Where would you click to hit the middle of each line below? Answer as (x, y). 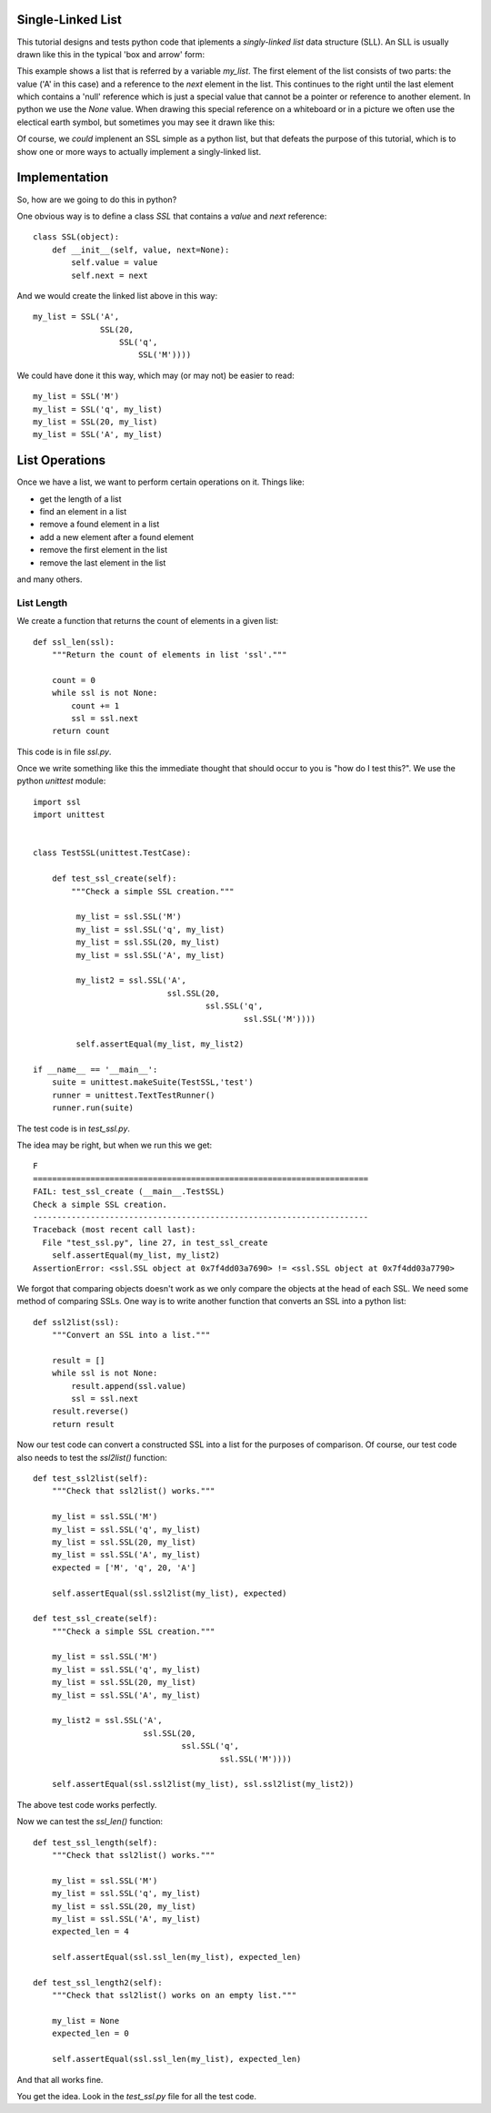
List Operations (61, 460)
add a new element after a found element (117, 536)
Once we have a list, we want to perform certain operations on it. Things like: (160, 482)
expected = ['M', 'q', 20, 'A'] (124, 1567)
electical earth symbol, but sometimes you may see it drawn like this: (146, 122)
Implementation (63, 178)
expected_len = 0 (90, 2034)
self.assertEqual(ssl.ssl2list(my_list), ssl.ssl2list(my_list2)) (203, 1784)
